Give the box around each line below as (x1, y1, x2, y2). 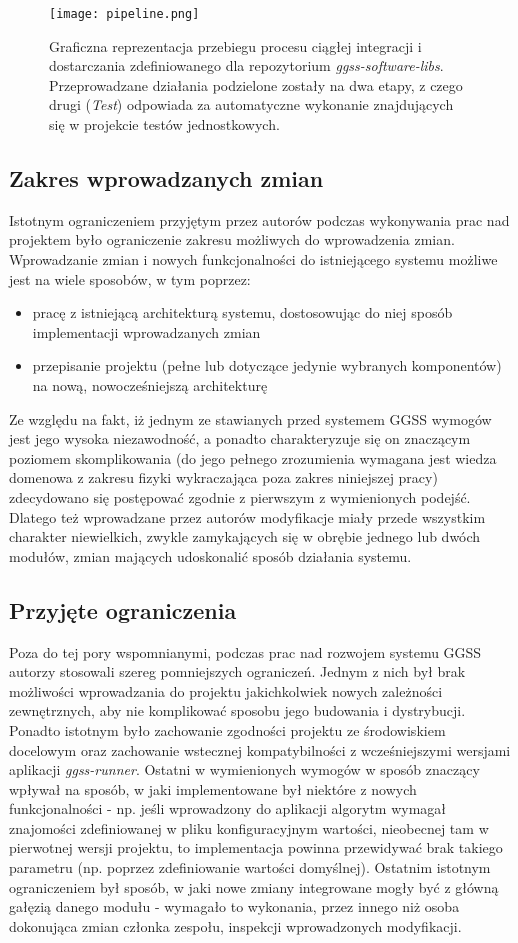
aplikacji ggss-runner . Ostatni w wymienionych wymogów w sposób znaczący (9, 759, 480, 780)
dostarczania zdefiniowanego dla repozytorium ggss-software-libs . (49, 55, 444, 76)
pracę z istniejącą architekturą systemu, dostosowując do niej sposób (32, 302, 453, 323)
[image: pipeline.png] (49, 7, 200, 21)
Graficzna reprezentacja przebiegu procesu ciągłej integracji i (49, 35, 422, 56)
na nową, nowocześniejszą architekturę (32, 374, 268, 395)
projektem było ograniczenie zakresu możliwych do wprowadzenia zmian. (9, 229, 455, 250)
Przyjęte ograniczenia (9, 594, 237, 625)
